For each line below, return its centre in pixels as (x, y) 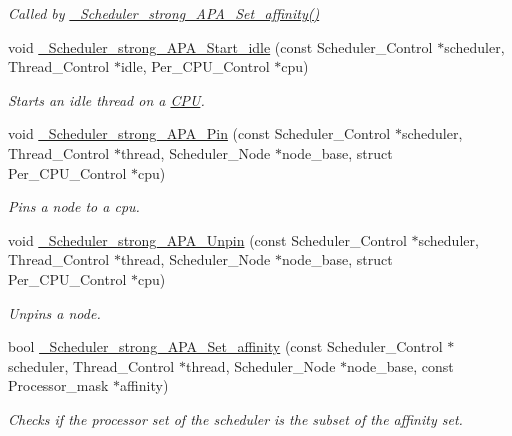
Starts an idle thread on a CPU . (106, 99)
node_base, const (400, 365)
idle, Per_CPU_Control (195, 66)
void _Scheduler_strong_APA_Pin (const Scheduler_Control (199, 133)
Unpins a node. (54, 312)
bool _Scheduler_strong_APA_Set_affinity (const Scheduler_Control (225, 346)
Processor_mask (58, 385)
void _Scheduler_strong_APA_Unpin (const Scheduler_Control (207, 239)
